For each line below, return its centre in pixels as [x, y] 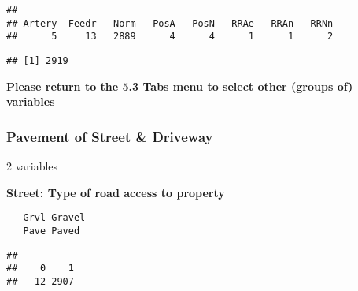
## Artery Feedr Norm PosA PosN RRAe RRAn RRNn [170, 23]
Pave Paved [52, 231]
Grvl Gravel [54, 218]
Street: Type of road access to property [116, 192]
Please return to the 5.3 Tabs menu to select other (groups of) [180, 86]
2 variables [32, 166]
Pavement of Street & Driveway [110, 136]
